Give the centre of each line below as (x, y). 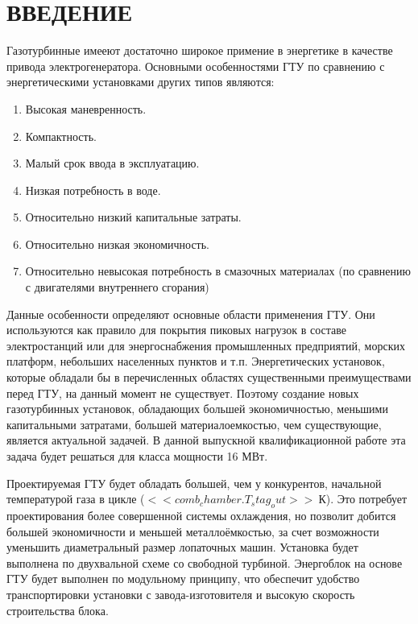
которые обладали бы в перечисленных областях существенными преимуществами (209, 377)
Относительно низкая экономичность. (118, 244)
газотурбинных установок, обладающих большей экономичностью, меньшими (197, 409)
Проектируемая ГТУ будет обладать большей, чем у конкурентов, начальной (194, 483)
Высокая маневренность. (86, 108)
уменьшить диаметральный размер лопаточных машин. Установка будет (182, 547)
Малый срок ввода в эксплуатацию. (112, 163)
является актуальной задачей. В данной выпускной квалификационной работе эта (206, 440)
